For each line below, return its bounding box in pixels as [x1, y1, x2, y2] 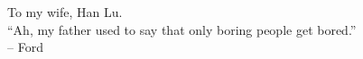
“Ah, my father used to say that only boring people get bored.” [7, 20, 357, 38]
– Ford [7, 38, 43, 56]
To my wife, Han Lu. [7, 3, 123, 21]
